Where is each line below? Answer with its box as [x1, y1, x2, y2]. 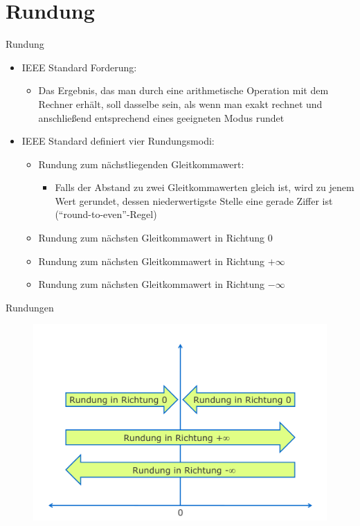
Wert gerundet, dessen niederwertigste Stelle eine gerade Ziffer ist [55, 193, 333, 208]
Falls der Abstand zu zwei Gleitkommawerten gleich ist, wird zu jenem [55, 180, 354, 194]
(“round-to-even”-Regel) [55, 207, 157, 221]
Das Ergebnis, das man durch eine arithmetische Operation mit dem [38, 83, 329, 98]
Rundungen [6, 300, 54, 314]
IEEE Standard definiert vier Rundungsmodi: [21, 134, 215, 148]
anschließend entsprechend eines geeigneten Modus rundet [38, 110, 285, 125]
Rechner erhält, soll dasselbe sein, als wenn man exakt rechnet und [38, 96, 323, 111]
